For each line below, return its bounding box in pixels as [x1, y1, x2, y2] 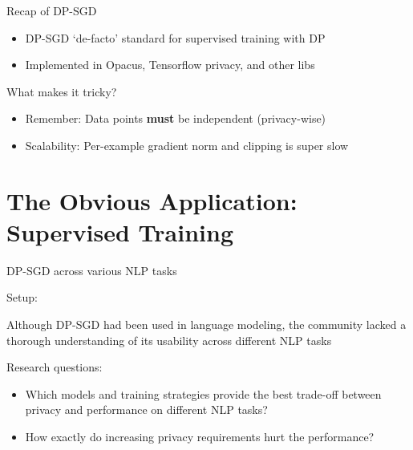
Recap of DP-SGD [6, 2, 97, 18]
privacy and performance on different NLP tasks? [25, 401, 268, 418]
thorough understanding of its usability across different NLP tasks [6, 331, 332, 348]
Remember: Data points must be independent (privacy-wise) [25, 110, 326, 127]
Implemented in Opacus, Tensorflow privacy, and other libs [25, 56, 315, 73]
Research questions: [6, 359, 103, 375]
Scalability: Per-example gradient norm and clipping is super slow [25, 136, 349, 153]
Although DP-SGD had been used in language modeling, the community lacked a [6, 316, 407, 333]
